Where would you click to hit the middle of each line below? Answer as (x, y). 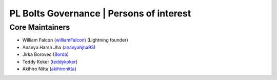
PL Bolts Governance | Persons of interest (100, 13)
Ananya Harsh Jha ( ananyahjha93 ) (59, 47)
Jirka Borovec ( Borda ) (46, 54)
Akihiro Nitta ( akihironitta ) (49, 69)
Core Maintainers (40, 27)
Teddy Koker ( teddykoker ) (50, 62)
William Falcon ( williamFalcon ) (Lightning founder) (75, 40)
